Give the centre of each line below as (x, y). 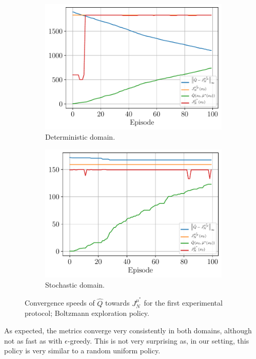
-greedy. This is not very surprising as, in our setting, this (158, 340)
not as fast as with (33, 340)
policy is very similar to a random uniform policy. (82, 351)
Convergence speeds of (60, 303)
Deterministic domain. (80, 136)
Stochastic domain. (75, 284)
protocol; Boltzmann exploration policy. (87, 313)
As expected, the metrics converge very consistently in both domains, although (128, 330)
